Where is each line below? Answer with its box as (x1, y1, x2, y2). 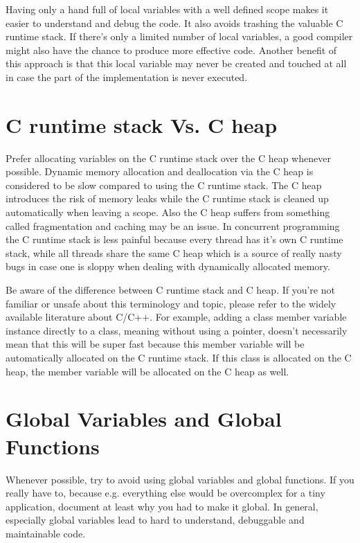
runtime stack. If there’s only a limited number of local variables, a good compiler (6, 29, 353, 44)
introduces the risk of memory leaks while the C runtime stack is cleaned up (6, 191, 329, 206)
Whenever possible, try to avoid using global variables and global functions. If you (6, 472, 354, 486)
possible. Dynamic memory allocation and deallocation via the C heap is (6, 164, 314, 179)
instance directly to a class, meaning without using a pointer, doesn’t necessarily (6, 323, 348, 337)
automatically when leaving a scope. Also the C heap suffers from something (6, 205, 330, 220)
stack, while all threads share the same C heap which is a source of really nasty (6, 245, 342, 260)
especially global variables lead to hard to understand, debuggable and (6, 513, 305, 527)
